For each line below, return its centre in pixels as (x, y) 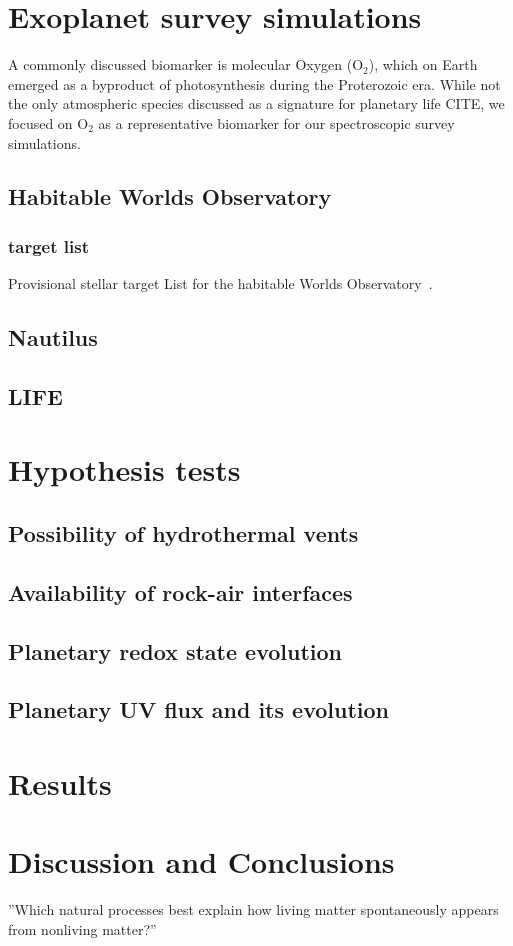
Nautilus (53, 337)
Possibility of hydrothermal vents (183, 533)
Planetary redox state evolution (175, 650)
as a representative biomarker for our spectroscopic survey (276, 122)
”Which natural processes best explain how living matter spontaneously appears (253, 909)
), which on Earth (423, 64)
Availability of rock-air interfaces (180, 591)
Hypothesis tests (124, 469)
